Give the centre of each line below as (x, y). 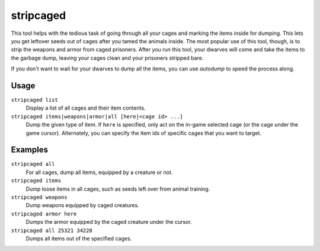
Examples (30, 150)
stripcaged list (35, 100)
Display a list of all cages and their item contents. (86, 108)
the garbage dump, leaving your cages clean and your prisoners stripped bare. (107, 58)
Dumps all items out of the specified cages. (79, 239)
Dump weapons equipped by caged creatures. (82, 205)
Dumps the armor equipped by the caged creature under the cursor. (109, 222)
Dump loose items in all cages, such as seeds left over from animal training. (118, 189)
